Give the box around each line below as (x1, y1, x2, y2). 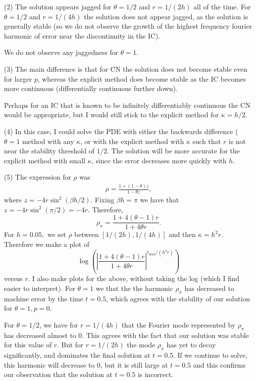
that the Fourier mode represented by (121, 320, 236, 330)
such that (192, 136, 221, 146)
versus (4, 273, 23, 284)
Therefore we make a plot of (4, 238, 90, 249)
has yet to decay (166, 339, 216, 350)
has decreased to (184, 283, 234, 293)
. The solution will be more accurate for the (107, 145, 240, 156)
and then (168, 229, 196, 239)
